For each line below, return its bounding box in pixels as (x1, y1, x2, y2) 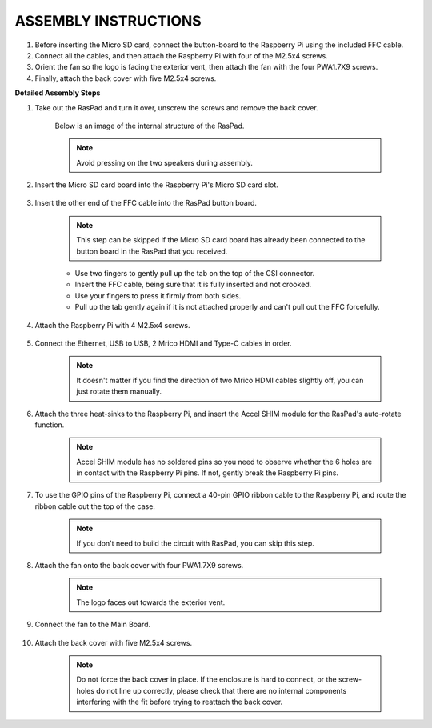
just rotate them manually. (76, 386, 162, 396)
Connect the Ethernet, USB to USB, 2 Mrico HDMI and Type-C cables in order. (34, 338, 292, 348)
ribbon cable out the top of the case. (34, 501, 156, 511)
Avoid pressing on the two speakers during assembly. (76, 158, 254, 167)
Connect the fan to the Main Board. (34, 620, 151, 630)
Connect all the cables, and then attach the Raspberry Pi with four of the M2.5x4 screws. (34, 50, 328, 60)
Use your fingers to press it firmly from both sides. (74, 290, 242, 300)
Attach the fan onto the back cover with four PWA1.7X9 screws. (34, 561, 244, 570)
